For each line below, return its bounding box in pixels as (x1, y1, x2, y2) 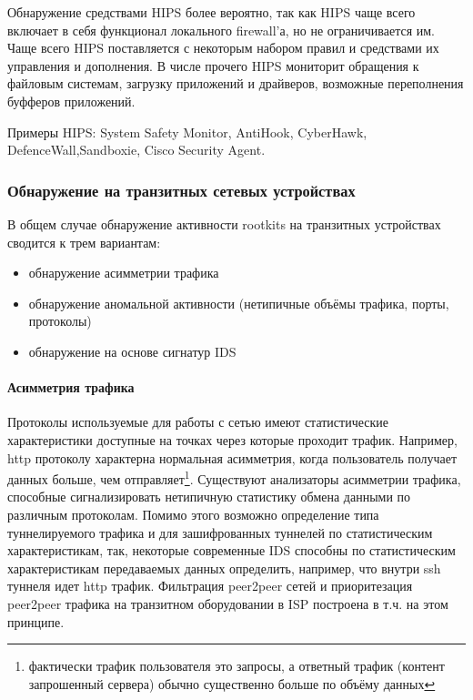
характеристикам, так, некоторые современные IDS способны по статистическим (7, 541, 456, 560)
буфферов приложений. (7, 91, 136, 110)
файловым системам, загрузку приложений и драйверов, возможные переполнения (7, 74, 464, 93)
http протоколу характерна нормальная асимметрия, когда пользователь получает (7, 448, 458, 467)
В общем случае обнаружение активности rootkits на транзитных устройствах (7, 214, 441, 233)
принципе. (7, 612, 65, 631)
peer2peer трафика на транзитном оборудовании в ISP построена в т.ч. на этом (7, 593, 448, 613)
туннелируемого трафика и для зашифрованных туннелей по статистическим (7, 522, 433, 542)
